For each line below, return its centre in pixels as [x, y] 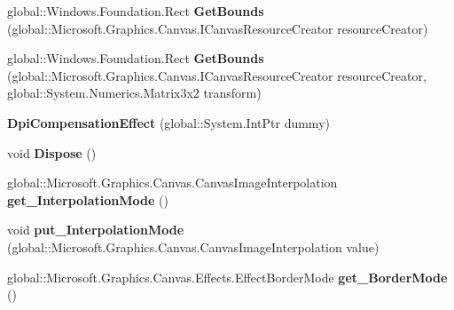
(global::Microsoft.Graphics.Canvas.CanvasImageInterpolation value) [193, 246]
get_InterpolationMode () [88, 199]
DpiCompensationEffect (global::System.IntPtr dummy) [168, 122]
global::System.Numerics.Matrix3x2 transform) [134, 93]
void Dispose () [52, 152]
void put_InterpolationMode [96, 230]
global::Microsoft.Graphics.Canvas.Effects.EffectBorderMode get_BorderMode [227, 277]
